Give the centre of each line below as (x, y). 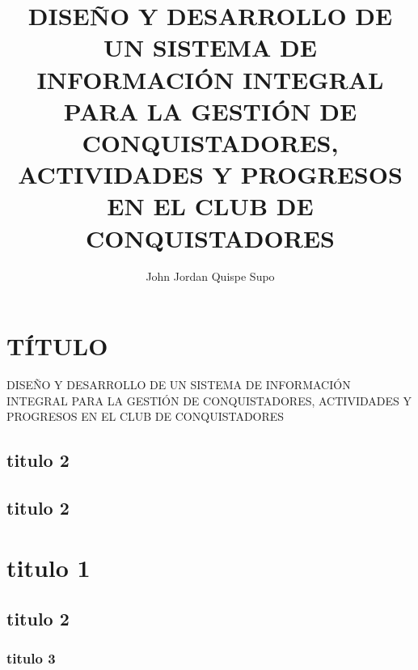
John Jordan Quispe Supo (210, 276)
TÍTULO (57, 346)
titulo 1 (49, 567)
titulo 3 (31, 658)
